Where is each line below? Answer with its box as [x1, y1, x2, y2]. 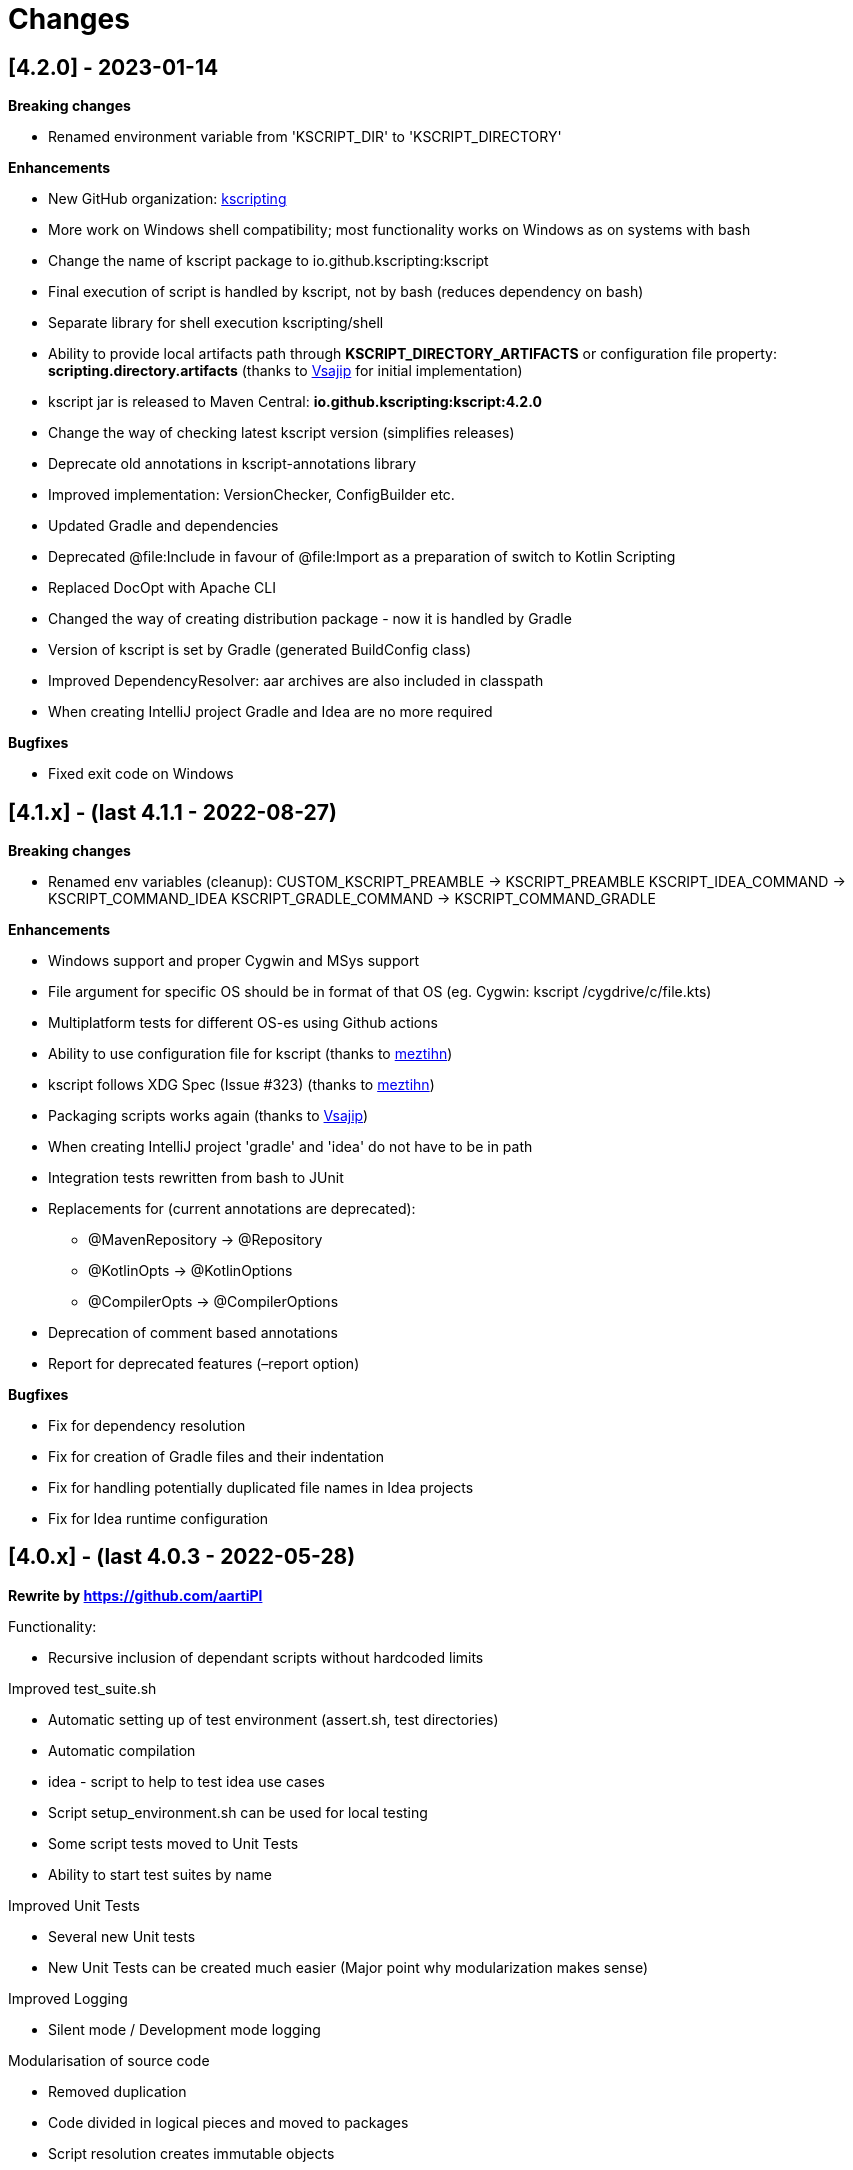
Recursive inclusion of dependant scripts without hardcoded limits [48, 1648, 484, 1666]
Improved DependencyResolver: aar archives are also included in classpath [48, 672, 544, 690]
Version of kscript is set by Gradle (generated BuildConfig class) [48, 641, 472, 659]
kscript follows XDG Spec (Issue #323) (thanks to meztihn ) [48, 1076, 435, 1094]
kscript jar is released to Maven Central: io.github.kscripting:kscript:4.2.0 [48, 393, 542, 411]
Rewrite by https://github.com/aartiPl [8, 1586, 263, 1604]
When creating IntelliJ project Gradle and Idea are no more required [48, 703, 493, 721]
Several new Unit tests [48, 1927, 196, 1945]
